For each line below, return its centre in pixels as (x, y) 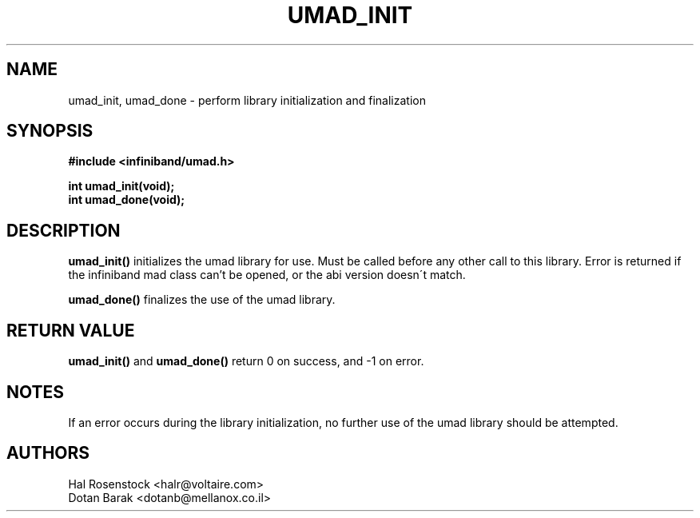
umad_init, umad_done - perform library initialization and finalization (247, 100)
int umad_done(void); (127, 200)
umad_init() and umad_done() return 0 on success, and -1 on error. (246, 361)
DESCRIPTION (64, 230)
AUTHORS (48, 453)
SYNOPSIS (50, 131)
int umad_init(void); (121, 186)
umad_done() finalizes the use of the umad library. (202, 300)
